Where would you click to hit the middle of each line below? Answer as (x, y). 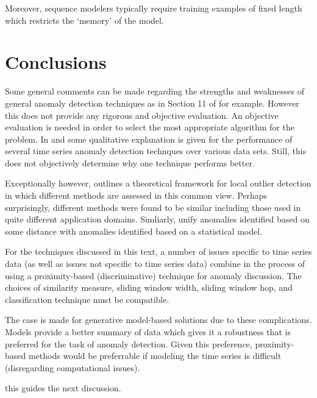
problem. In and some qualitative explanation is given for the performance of (149, 139)
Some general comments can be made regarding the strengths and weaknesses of (155, 91)
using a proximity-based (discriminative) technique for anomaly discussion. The (153, 275)
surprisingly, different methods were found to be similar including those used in (153, 207)
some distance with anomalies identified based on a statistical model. (134, 231)
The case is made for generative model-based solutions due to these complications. (158, 320)
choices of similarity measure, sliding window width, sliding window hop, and (149, 287)
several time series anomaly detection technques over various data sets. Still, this (156, 151)
